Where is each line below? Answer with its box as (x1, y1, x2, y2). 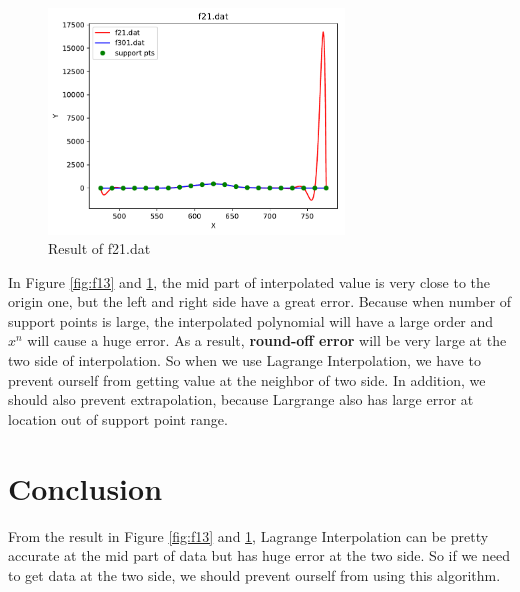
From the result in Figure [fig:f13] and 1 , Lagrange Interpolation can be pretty (8, 525, 489, 546)
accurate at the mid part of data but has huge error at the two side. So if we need (8, 545, 510, 566)
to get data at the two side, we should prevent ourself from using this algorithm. (8, 564, 501, 585)
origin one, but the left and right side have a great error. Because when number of (8, 291, 512, 312)
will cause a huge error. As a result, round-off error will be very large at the (27, 330, 507, 351)
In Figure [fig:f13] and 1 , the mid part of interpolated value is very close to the (8, 271, 490, 292)
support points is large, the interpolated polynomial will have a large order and (8, 310, 494, 331)
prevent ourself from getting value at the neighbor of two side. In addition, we (8, 369, 486, 390)
